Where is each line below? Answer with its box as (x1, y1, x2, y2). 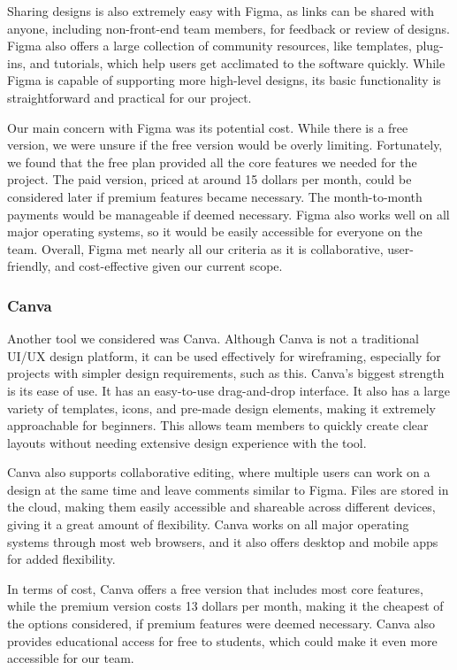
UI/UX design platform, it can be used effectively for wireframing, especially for (7, 346, 441, 365)
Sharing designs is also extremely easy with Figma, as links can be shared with (7, 2, 435, 19)
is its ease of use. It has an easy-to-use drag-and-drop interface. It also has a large (7, 381, 450, 399)
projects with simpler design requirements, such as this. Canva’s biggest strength (7, 364, 445, 382)
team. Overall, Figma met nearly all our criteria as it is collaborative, (7, 239, 384, 258)
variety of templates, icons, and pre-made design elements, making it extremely (7, 398, 436, 417)
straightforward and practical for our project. (7, 88, 252, 106)
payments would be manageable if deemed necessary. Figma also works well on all (7, 204, 450, 223)
